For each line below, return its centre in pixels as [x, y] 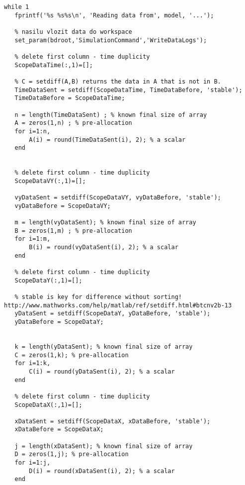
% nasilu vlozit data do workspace [73, 32]
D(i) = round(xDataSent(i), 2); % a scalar [102, 471]
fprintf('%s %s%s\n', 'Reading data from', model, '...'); [114, 15]
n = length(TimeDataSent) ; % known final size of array [111, 115]
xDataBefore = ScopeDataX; [59, 430]
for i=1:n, [33, 131]
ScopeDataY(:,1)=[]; [48, 280]
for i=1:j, [33, 463]
